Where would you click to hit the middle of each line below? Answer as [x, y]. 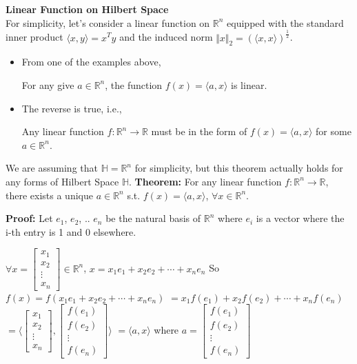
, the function [134, 84]
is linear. [249, 84]
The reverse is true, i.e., [72, 108]
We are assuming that [52, 168]
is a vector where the [300, 218]
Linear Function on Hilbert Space [87, 9]
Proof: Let [29, 218]
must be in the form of [199, 131]
